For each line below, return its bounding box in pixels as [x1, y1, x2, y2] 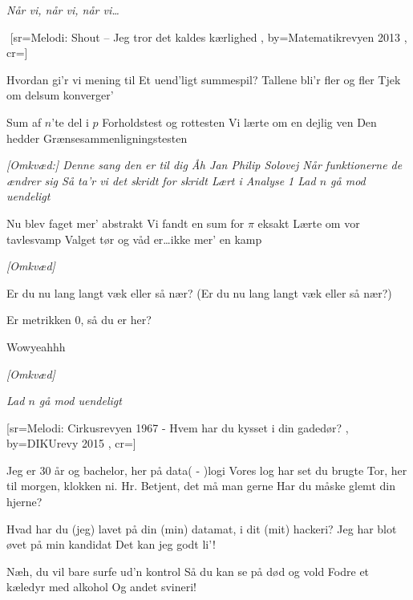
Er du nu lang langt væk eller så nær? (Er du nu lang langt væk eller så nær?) [6, 284, 392, 301]
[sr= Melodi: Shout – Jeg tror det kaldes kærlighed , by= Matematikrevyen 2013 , [10, 28, 407, 45]
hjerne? [6, 493, 43, 510]
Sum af [6, 113, 42, 130]
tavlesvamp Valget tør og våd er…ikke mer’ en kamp [6, 230, 262, 247]
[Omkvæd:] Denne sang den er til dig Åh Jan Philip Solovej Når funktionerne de [6, 156, 403, 173]
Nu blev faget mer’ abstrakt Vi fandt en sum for [6, 214, 245, 231]
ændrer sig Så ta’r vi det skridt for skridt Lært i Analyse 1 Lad [6, 172, 316, 189]
